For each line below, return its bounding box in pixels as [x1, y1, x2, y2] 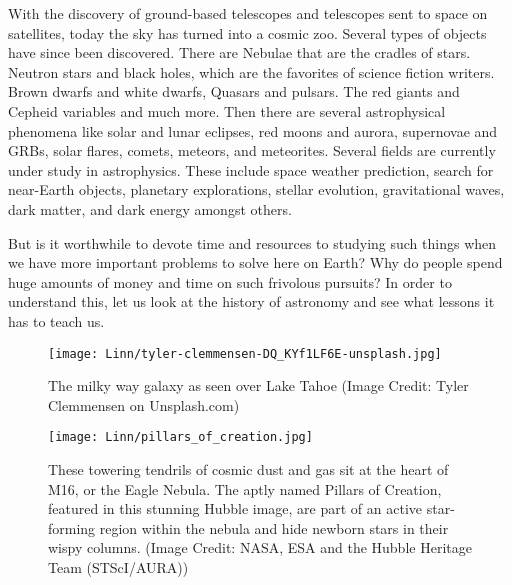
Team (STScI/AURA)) [48, 556, 189, 577]
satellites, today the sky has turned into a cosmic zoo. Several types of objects [8, 22, 487, 43]
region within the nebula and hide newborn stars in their [99, 517, 449, 538]
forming [48, 517, 96, 538]
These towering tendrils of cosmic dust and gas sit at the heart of [48, 459, 449, 479]
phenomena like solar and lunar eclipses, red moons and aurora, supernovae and [8, 120, 498, 141]
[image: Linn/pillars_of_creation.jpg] [48, 430, 313, 445]
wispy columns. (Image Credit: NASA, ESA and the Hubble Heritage [48, 537, 472, 558]
